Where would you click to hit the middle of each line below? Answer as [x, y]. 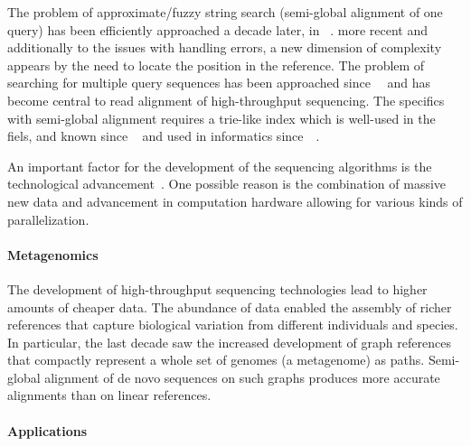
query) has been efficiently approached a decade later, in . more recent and [217, 29]
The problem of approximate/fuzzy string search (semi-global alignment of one [225, 12]
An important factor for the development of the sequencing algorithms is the [220, 166]
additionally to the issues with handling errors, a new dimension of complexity [225, 47]
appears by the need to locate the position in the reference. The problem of [216, 65]
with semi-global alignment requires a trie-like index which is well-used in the [221, 118]
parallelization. [48, 219]
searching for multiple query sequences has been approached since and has [219, 83]
